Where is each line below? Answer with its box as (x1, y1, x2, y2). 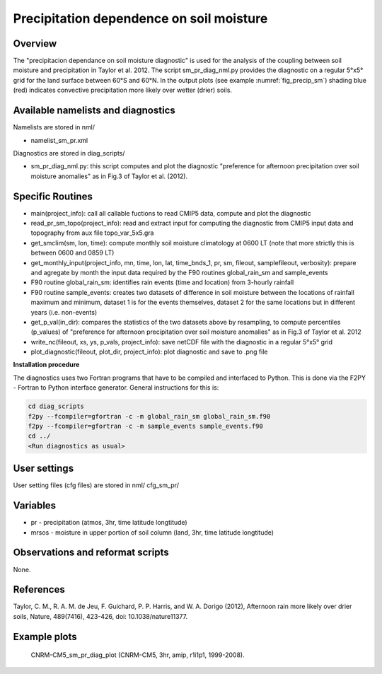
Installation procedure (13, 361, 80, 369)
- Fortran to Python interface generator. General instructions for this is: (13, 383, 219, 392)
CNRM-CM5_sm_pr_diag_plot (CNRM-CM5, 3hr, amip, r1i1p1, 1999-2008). (30, 651, 245, 659)
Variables (13, 499, 57, 512)
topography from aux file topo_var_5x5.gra (30, 228, 154, 237)
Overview (13, 37, 57, 50)
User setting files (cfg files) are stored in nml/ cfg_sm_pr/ (13, 481, 180, 489)
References (13, 583, 65, 595)
